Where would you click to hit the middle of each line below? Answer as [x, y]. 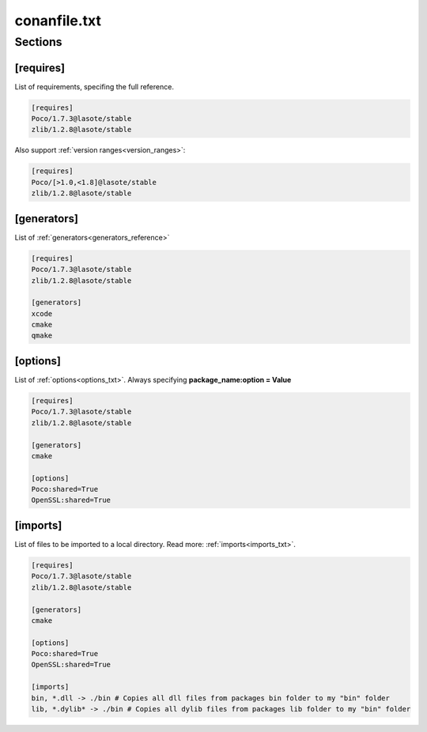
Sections [38, 42]
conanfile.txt [58, 21]
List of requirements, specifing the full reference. [94, 86]
